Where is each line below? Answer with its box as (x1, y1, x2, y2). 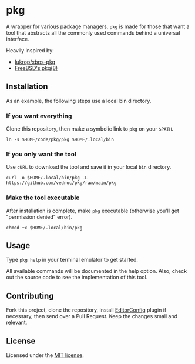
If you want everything (6, 112, 72, 120)
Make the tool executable (6, 193, 80, 202)
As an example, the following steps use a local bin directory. (6, 97, 152, 104)
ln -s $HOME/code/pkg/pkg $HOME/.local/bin (6, 136, 115, 143)
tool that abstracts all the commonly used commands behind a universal (6, 29, 180, 36)
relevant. (6, 319, 28, 326)
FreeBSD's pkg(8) (14, 64, 58, 71)
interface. (6, 35, 29, 42)
